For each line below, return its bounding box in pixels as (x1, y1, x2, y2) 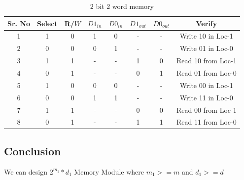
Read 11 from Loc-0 (176, 117, 237, 127)
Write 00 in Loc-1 (179, 80, 233, 90)
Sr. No (7, 18, 31, 28)
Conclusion (4, 143, 61, 158)
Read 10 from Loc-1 (176, 55, 237, 66)
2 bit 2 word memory (90, 1, 154, 11)
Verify (196, 18, 217, 28)
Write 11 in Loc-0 (179, 92, 233, 102)
